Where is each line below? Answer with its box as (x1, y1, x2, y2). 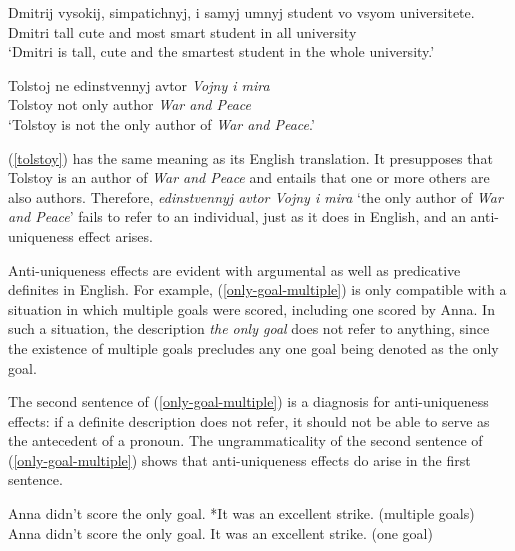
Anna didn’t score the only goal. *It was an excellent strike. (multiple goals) (8, 503, 475, 524)
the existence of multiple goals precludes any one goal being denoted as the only (8, 337, 499, 358)
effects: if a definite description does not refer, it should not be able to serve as (8, 410, 490, 431)
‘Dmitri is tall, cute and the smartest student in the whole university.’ (8, 41, 435, 62)
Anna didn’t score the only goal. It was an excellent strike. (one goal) (8, 522, 433, 543)
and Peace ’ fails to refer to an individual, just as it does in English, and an (8, 206, 466, 227)
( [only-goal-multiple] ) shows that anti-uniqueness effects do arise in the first (8, 449, 471, 470)
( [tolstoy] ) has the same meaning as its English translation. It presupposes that (8, 147, 493, 168)
